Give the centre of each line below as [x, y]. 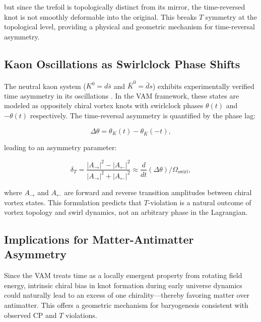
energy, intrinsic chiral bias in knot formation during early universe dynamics [123, 285]
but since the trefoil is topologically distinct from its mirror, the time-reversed [125, 7]
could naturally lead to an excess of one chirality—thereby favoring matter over [127, 295]
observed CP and [30, 315]
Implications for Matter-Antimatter [99, 239]
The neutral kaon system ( [45, 86]
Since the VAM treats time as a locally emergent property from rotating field [123, 275]
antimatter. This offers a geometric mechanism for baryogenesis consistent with [126, 305]
